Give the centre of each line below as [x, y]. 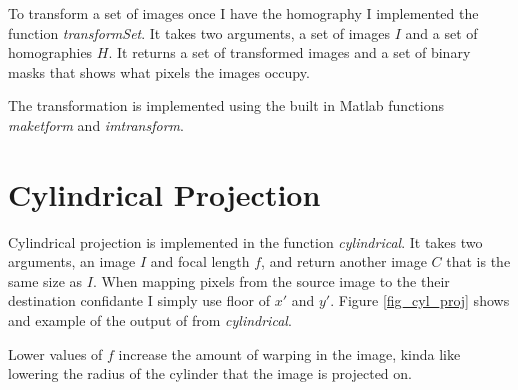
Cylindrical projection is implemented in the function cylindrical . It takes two [245, 241]
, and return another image [344, 261]
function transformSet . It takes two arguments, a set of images [199, 32]
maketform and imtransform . [96, 124]
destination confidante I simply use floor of [139, 300]
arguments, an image [72, 261]
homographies [50, 52]
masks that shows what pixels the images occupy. [159, 71]
